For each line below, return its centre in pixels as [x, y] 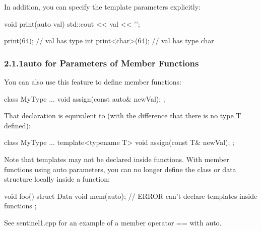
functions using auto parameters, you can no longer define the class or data [120, 169]
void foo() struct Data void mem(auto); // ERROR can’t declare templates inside [131, 196]
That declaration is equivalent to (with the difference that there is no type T [123, 115]
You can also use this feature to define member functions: [93, 82]
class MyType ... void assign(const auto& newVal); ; [85, 98]
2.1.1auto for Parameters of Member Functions [102, 63]
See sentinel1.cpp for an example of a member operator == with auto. [113, 222]
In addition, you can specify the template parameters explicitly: [102, 7]
